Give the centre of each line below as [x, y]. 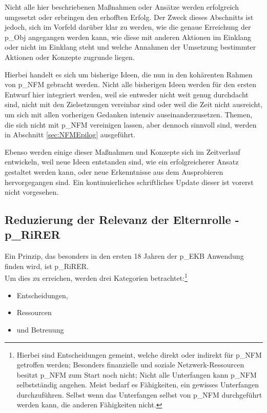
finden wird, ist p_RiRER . [47, 266]
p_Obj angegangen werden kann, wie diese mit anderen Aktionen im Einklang [128, 37]
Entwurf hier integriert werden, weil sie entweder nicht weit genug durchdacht [127, 94]
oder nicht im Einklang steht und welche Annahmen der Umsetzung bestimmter [130, 47]
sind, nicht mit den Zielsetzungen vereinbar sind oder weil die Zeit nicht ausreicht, [134, 104]
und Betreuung [40, 329]
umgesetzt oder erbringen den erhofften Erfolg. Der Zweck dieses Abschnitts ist [129, 17]
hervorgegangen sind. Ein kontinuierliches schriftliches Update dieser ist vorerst [129, 182]
